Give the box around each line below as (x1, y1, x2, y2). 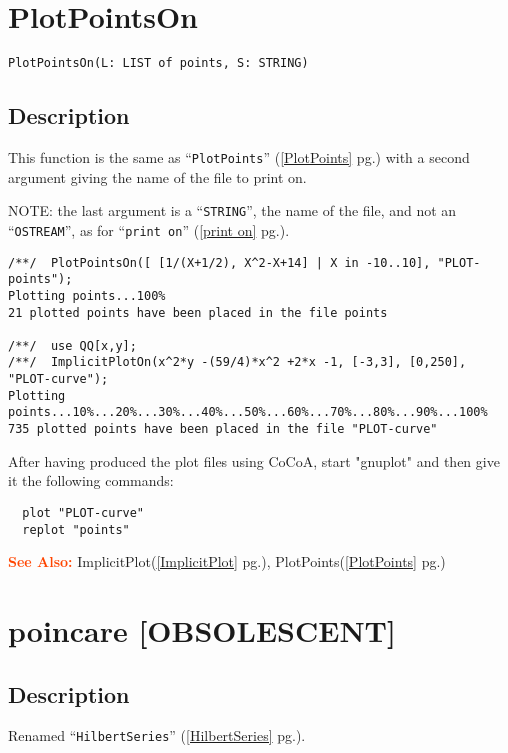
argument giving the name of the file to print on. (8, 166, 307, 187)
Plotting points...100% (8, 288, 166, 303)
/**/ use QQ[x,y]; (8, 338, 137, 353)
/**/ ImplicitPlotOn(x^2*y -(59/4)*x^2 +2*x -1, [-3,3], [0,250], (8, 355, 467, 370)
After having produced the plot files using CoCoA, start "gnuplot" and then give (8, 450, 500, 471)
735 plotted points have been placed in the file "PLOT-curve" (8, 422, 438, 437)
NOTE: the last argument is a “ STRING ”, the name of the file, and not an (8, 200, 457, 221)
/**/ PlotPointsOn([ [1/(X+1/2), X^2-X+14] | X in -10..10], (8, 255, 431, 270)
